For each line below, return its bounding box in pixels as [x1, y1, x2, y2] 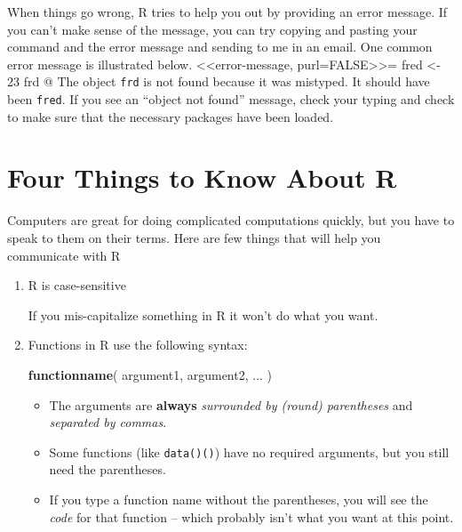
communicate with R [7, 246, 121, 264]
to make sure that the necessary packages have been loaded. [7, 107, 334, 125]
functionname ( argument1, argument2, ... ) [28, 365, 273, 383]
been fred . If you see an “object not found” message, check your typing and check [7, 90, 455, 109]
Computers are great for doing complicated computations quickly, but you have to [7, 211, 455, 230]
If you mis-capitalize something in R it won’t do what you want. [28, 305, 378, 324]
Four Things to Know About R [7, 159, 397, 196]
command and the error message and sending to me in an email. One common [7, 37, 433, 56]
